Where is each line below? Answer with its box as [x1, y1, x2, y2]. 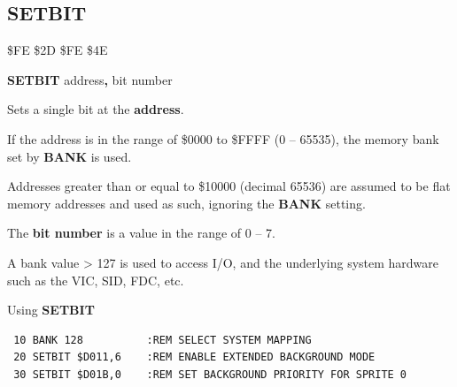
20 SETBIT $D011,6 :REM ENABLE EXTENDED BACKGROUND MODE [13, 351, 376, 364]
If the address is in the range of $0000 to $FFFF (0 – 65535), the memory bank [7, 129, 439, 148]
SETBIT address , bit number [7, 70, 173, 88]
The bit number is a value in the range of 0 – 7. [7, 224, 275, 242]
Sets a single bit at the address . [7, 100, 184, 118]
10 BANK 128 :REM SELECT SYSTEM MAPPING [13, 333, 312, 346]
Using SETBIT [7, 300, 95, 319]
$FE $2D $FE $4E [7, 41, 108, 59]
